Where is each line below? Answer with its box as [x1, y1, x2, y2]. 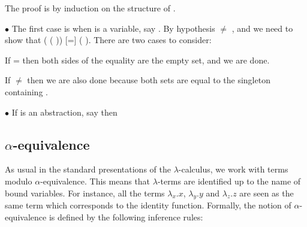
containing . [5, 85, 48, 98]
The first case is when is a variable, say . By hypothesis [11, 22, 215, 34]
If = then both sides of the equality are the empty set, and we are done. [5, 53, 270, 66]
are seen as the [239, 186, 294, 199]
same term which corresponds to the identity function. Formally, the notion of [5, 199, 291, 211]
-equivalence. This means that [40, 174, 151, 187]
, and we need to [231, 22, 293, 34]
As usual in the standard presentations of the [5, 163, 171, 175]
